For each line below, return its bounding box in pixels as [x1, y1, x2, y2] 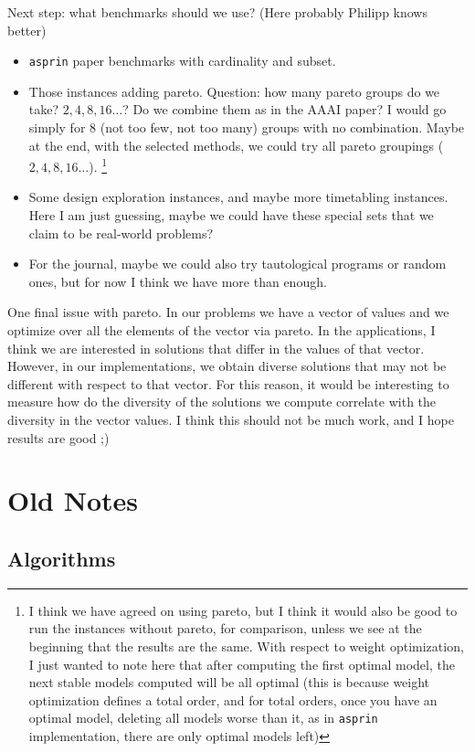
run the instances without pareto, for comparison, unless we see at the [28, 619, 422, 638]
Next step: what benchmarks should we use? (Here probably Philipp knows [7, 3, 427, 21]
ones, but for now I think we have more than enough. [28, 271, 327, 291]
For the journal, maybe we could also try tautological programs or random [28, 254, 447, 273]
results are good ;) [7, 428, 110, 447]
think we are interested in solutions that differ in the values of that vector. [7, 338, 425, 357]
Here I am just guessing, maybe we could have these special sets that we [28, 206, 434, 225]
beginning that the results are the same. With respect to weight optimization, [28, 636, 464, 655]
